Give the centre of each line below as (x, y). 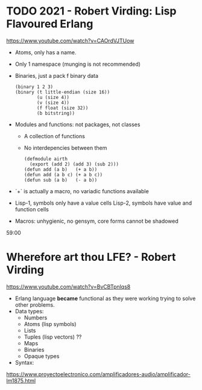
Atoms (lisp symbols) (50, 324)
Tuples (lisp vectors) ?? (53, 337)
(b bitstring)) (56, 113)
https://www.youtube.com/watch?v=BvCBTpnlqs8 (68, 286)
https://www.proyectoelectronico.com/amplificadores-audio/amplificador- (99, 374)
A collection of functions (55, 136)
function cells (32, 209)
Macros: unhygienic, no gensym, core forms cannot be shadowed (97, 221)
